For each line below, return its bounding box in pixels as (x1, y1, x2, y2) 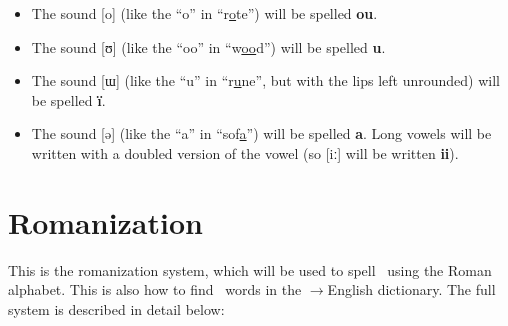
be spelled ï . (31, 89, 106, 110)
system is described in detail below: (8, 298, 225, 319)
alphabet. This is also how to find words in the (8, 279, 302, 300)
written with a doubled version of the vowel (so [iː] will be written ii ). (31, 142, 459, 163)
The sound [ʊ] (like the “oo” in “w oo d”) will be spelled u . (31, 36, 386, 57)
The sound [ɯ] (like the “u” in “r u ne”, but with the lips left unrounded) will (31, 70, 500, 91)
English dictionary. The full (327, 279, 496, 300)
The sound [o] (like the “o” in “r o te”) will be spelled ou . (31, 3, 378, 23)
